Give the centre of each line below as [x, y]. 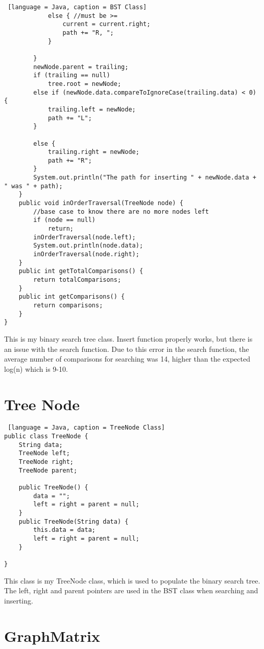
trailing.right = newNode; [93, 152]
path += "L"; [70, 118]
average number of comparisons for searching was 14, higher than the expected [127, 359]
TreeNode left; [44, 453]
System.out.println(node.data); [88, 246]
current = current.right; [106, 24]
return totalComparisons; [77, 280]
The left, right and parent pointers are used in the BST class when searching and [131, 590]
